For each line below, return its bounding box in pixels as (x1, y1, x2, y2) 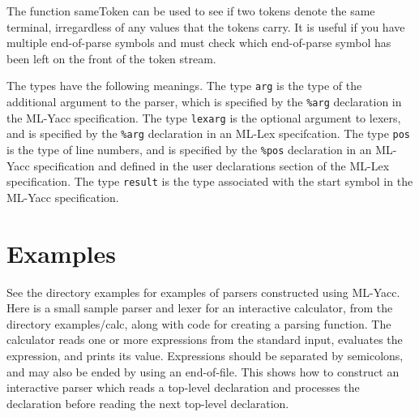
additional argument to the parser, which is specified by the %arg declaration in (6, 93, 402, 110)
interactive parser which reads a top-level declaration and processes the (6, 379, 360, 396)
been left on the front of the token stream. (6, 49, 216, 67)
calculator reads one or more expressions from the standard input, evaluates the (6, 331, 403, 348)
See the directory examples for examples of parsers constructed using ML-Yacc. (6, 283, 400, 300)
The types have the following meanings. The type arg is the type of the (6, 77, 362, 94)
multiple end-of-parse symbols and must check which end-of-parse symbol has (6, 34, 391, 51)
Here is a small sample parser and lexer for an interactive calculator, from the (6, 299, 393, 316)
